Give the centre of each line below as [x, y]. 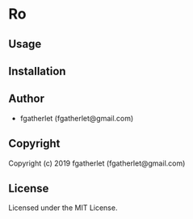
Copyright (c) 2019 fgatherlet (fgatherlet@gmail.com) [97, 163]
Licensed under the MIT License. [63, 208]
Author [26, 99]
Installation [37, 71]
